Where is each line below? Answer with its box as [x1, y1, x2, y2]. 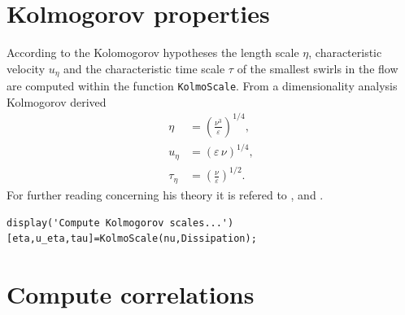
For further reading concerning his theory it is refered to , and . [7, 186, 324, 203]
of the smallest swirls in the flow [237, 59, 398, 77]
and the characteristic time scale [63, 59, 225, 77]
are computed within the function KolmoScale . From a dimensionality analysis [7, 77, 398, 94]
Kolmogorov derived [7, 93, 107, 110]
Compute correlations [7, 277, 255, 310]
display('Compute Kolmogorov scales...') [7, 217, 234, 229]
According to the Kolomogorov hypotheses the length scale [7, 44, 299, 61]
